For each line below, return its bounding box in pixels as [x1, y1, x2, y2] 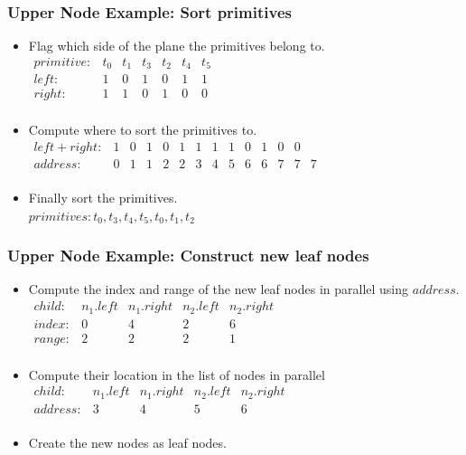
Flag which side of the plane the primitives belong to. [28, 36, 325, 55]
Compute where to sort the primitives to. [28, 120, 257, 139]
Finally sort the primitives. [28, 188, 178, 207]
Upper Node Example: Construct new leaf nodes [7, 244, 369, 267]
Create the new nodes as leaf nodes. [28, 432, 227, 451]
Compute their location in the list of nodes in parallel [28, 365, 325, 384]
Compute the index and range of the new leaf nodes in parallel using [28, 280, 409, 299]
